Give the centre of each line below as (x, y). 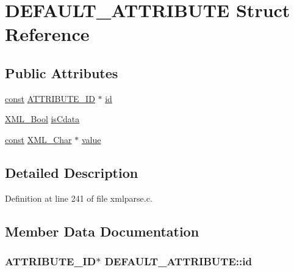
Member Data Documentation (102, 231)
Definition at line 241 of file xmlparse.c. (79, 198)
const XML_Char (38, 139)
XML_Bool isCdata (42, 119)
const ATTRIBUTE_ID (50, 98)
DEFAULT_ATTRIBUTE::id (178, 261)
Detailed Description (72, 172)
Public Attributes (62, 72)
